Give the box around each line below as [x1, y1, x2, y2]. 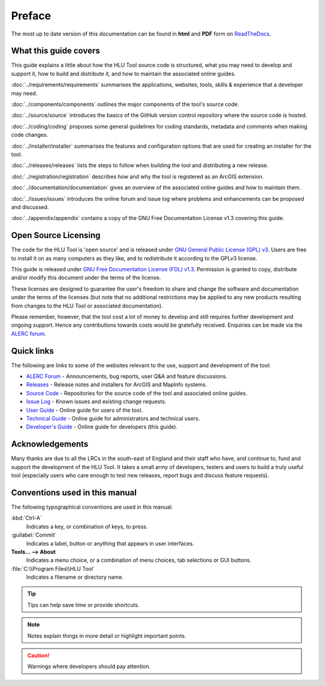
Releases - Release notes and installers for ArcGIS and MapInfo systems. [26, 381, 208, 388]
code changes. [11, 131, 48, 139]
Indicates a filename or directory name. [26, 573, 123, 581]
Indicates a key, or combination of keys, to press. [26, 523, 148, 530]
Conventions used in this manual [11, 487, 137, 497]
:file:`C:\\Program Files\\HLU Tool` [11, 565, 95, 572]
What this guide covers [11, 46, 101, 56]
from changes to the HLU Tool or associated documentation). [11, 302, 163, 309]
